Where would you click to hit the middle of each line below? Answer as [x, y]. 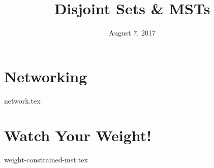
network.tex [22, 100]
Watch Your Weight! [78, 135]
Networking [46, 76]
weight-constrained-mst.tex [46, 160]
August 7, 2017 [132, 33]
